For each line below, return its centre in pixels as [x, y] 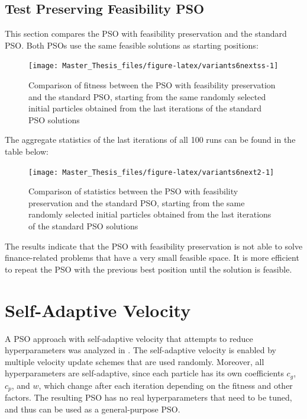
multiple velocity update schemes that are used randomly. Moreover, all [135, 361]
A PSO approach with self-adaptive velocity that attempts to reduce [129, 338]
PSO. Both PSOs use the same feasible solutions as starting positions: [132, 45]
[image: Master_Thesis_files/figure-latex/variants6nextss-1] [153, 66]
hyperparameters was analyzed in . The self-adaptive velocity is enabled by [140, 350]
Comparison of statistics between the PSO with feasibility [133, 191]
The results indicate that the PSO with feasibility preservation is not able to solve [154, 246]
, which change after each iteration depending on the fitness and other [166, 385]
